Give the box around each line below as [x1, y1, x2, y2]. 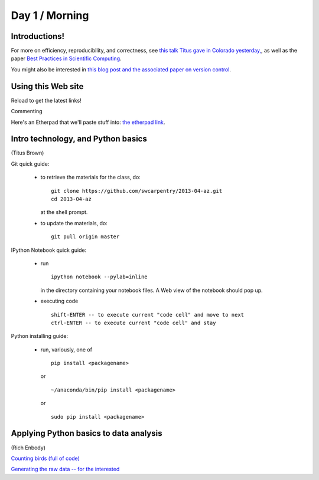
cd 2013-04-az [51, 196, 92, 202]
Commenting [11, 108, 43, 115]
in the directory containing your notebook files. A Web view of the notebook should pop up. [40, 287, 263, 294]
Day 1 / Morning [11, 9, 89, 22]
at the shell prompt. [40, 209, 88, 216]
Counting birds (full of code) [11, 455, 80, 462]
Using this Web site [11, 81, 84, 91]
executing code [40, 298, 79, 305]
